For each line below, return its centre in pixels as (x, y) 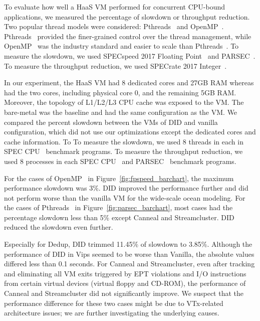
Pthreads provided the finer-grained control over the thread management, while (128, 36)
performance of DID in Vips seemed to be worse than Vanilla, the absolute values (129, 254)
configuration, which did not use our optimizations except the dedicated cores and (130, 132)
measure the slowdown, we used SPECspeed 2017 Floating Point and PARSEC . (130, 55)
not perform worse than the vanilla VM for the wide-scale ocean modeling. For (125, 197)
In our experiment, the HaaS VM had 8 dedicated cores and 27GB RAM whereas (129, 83)
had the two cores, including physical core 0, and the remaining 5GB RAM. (120, 92)
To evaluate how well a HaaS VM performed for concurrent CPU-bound (115, 7)
